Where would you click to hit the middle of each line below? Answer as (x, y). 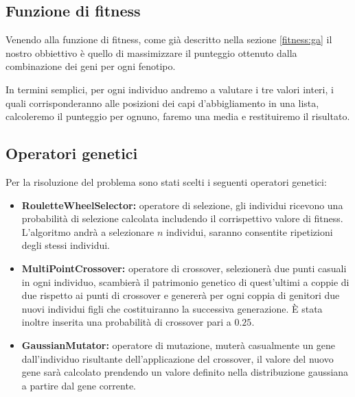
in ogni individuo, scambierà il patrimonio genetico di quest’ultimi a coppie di (185, 281)
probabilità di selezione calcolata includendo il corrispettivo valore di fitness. (182, 218)
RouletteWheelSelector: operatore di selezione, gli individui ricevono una (182, 205)
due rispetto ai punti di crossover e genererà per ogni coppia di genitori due (181, 295)
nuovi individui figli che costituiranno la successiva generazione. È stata (172, 308)
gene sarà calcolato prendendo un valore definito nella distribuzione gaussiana (185, 372)
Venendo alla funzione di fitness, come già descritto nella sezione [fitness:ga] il (169, 39)
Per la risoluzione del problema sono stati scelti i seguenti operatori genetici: (166, 181)
